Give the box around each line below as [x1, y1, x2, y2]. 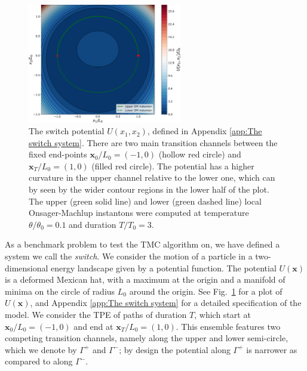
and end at [73, 320, 113, 332]
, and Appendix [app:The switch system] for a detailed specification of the [30, 296, 302, 309]
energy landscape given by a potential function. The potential [51, 261, 277, 274]
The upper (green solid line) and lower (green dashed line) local [29, 194, 262, 207]
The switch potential [29, 125, 105, 137]
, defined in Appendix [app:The [147, 125, 262, 137]
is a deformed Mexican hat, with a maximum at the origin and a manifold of [5, 273, 285, 286]
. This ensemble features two [176, 320, 281, 332]
